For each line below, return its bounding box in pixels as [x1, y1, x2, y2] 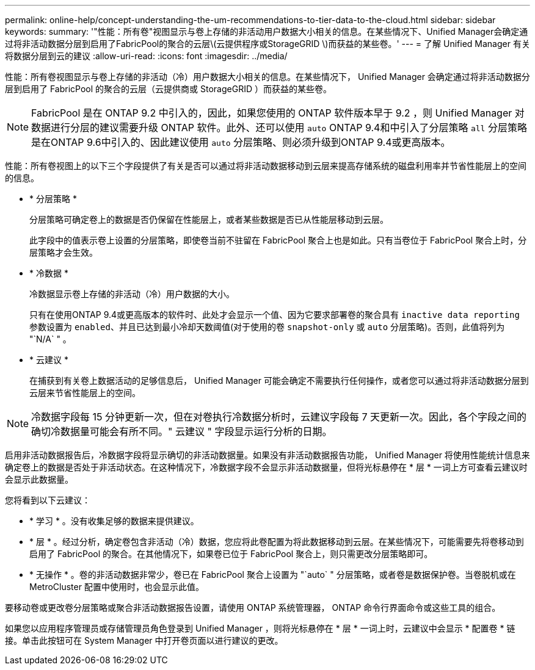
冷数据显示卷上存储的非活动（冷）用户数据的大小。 [29, 289, 235, 299]
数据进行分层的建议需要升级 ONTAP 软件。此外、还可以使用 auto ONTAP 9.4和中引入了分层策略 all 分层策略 [31, 121, 527, 134]
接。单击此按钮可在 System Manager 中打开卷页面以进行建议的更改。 [5, 635, 283, 646]
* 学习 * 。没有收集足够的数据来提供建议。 [29, 516, 199, 526]
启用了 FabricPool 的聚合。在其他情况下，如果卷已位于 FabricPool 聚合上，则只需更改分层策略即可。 [29, 549, 433, 559]
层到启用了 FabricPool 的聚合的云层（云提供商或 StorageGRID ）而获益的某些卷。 [5, 84, 332, 94]
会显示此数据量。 [5, 474, 73, 484]
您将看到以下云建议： [5, 495, 90, 505]
